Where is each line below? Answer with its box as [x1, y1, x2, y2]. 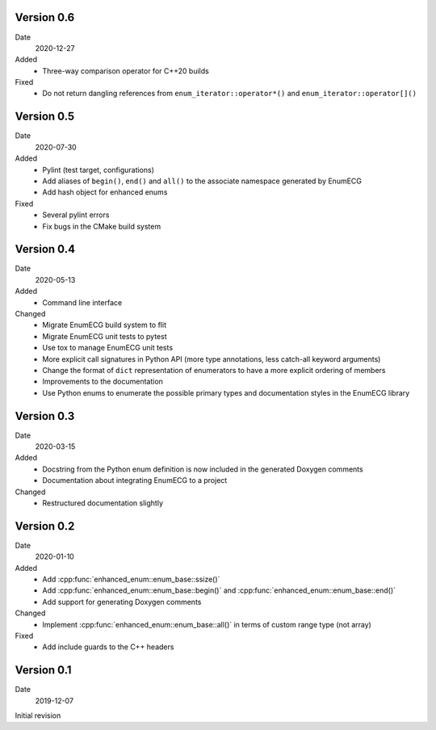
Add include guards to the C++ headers [42, 642, 174, 652]
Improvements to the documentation [42, 376, 163, 387]
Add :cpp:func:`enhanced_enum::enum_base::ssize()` [42, 574, 220, 585]
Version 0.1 [15, 663, 72, 678]
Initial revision [15, 711, 61, 720]
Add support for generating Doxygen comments [42, 597, 202, 606]
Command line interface [42, 297, 123, 307]
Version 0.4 [15, 242, 76, 256]
